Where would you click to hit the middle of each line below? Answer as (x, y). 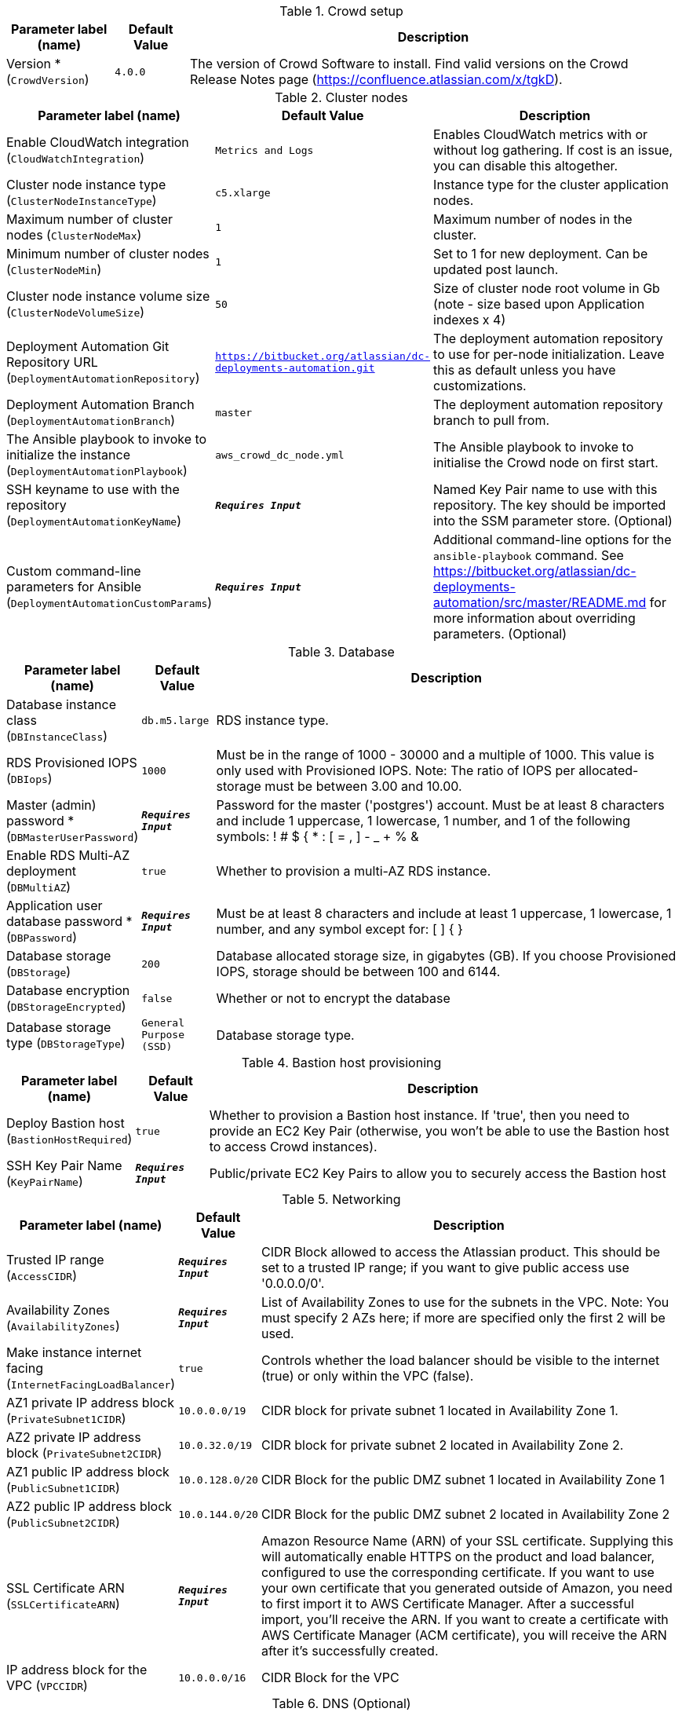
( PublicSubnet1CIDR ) (63, 1487)
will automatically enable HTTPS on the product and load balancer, (458, 1557)
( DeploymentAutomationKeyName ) (94, 521)
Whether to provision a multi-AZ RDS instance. (354, 871)
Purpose (163, 1035)
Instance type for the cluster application (551, 185)
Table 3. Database (341, 652)
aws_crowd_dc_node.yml (280, 455)
